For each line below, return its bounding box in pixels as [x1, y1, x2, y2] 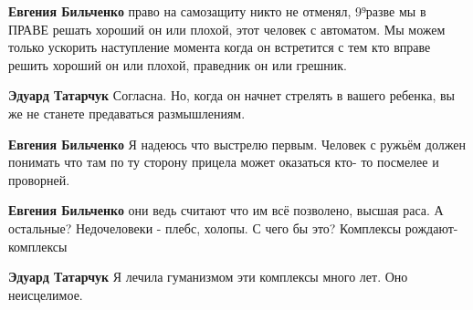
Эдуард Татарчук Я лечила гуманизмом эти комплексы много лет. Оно [8, 267, 408, 286]
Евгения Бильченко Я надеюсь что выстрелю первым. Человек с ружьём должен [8, 134, 466, 153]
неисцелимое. [8, 284, 83, 304]
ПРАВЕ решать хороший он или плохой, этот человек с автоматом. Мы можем [8, 19, 446, 38]
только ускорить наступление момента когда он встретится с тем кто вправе [8, 37, 431, 57]
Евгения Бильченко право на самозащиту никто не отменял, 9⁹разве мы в [8, 2, 426, 20]
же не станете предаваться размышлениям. [8, 103, 246, 122]
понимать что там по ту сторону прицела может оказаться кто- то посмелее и [8, 152, 439, 171]
